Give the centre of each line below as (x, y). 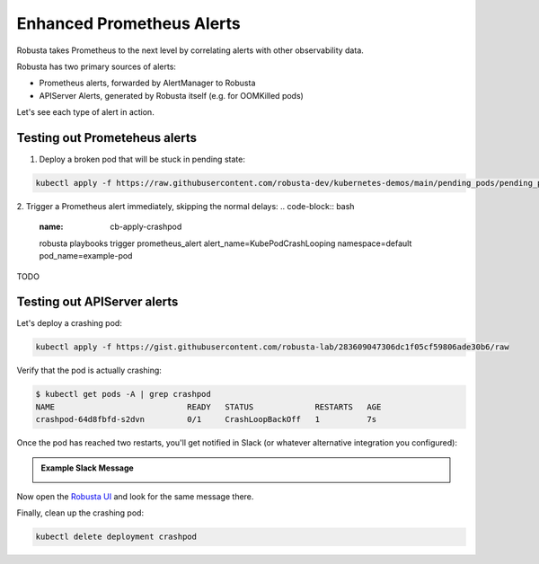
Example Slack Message (87, 468)
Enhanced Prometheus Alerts (129, 23)
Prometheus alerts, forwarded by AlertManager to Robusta (147, 83)
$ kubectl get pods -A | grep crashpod (123, 394)
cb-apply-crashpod (146, 227)
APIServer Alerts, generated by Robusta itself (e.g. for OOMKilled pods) (172, 95)
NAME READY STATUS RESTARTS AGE (208, 407)
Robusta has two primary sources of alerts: (97, 66)
